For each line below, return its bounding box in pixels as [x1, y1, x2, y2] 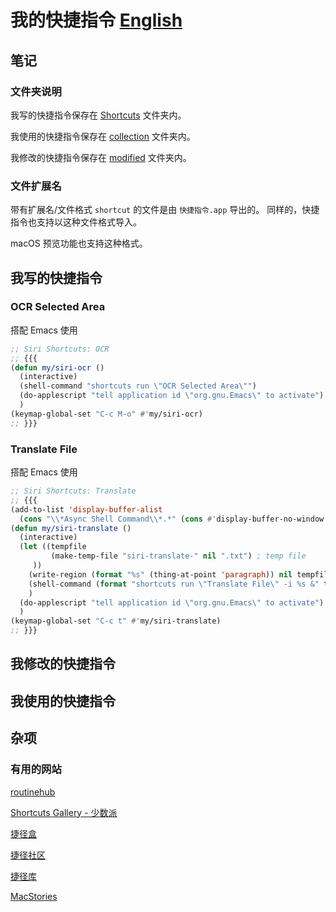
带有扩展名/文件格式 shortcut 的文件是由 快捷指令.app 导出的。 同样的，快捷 [10, 204, 320, 216]
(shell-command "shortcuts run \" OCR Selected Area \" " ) [19, 381, 257, 391]
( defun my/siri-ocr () [10, 362, 105, 373]
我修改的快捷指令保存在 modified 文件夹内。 [10, 151, 192, 163]
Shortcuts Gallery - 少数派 [10, 806, 118, 818]
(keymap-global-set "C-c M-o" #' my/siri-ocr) [10, 409, 203, 419]
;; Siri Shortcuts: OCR [10, 344, 110, 354]
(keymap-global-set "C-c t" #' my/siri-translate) [10, 616, 222, 626]
